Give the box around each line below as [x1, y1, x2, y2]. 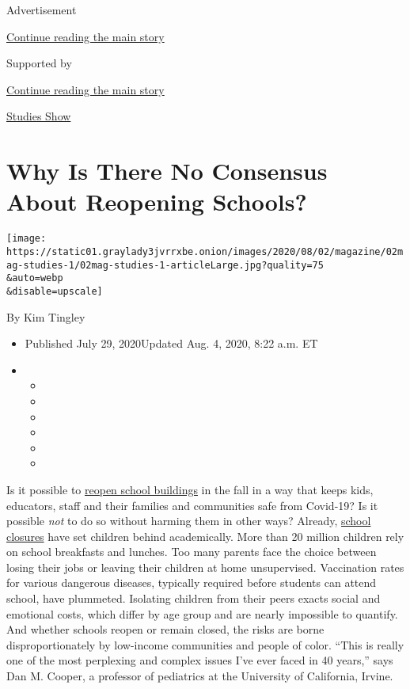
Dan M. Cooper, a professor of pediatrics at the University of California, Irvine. [6, 668, 393, 684]
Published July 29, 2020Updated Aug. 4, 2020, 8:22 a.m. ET [25, 335, 318, 352]
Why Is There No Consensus [6, 154, 328, 187]
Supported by [6, 55, 72, 71]
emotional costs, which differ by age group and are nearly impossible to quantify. [6, 605, 398, 622]
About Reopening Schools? [6, 185, 307, 218]
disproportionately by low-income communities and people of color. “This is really [6, 636, 404, 653]
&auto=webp [6, 272, 63, 284]
